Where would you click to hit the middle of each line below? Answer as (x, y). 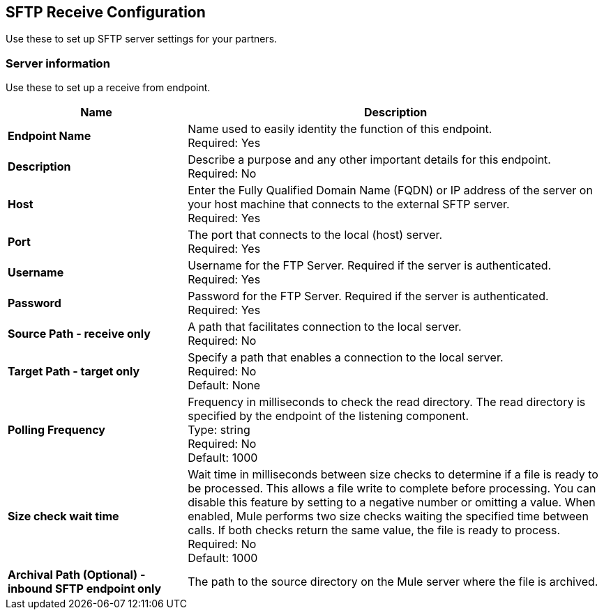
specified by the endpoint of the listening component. (329, 416)
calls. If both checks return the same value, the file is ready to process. (374, 530)
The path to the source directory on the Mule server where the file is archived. (393, 582)
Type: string (219, 430)
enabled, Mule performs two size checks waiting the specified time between (388, 516)
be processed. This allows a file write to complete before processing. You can (392, 489)
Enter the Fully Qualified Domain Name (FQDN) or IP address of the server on (390, 190)
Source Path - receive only (79, 334)
